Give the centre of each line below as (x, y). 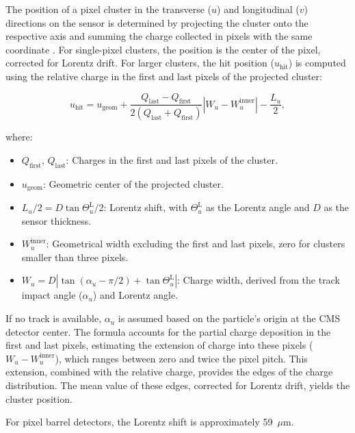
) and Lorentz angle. (135, 295)
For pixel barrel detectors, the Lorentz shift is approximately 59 (139, 422)
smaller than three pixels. (75, 257)
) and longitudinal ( (258, 9)
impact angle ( (52, 295)
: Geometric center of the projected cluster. (133, 183)
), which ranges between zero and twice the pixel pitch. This (181, 358)
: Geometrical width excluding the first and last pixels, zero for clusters (196, 244)
